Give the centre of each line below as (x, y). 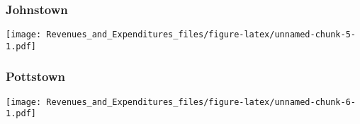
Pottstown (36, 76)
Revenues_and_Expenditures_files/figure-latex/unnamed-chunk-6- (201, 102)
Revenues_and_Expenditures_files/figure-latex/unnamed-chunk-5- (201, 35)
